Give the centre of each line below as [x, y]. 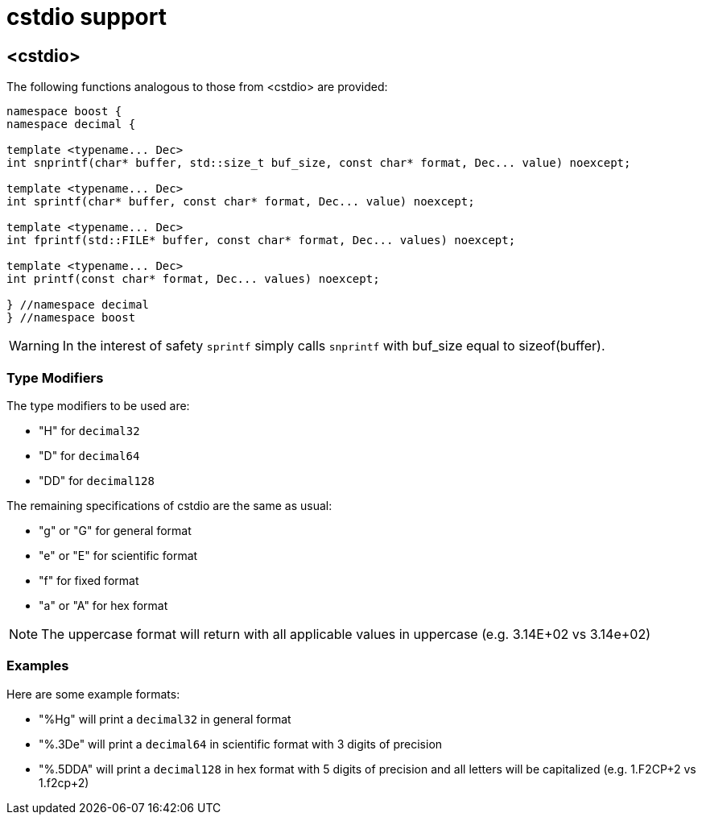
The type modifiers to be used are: [98, 405]
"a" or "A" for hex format [103, 605]
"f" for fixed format [89, 580]
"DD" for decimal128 [97, 480]
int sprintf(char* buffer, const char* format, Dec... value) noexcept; [241, 202]
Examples [38, 666]
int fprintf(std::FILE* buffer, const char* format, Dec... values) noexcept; [261, 240]
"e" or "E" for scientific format [118, 555]
